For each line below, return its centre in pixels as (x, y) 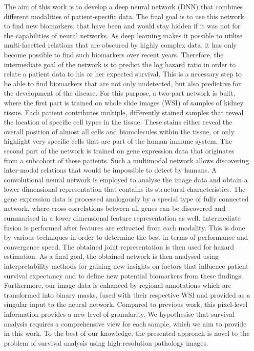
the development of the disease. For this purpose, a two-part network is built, (120, 93)
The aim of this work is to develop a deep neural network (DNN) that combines (123, 6)
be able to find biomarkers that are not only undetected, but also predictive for (123, 83)
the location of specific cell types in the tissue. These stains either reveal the (118, 122)
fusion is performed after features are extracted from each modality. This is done (125, 227)
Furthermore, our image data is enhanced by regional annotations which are (118, 285)
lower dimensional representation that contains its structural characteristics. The (125, 189)
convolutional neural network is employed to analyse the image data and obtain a (126, 179)
